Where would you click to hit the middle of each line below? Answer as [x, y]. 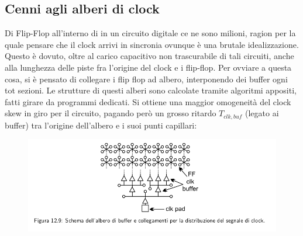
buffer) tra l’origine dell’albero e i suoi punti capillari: [101, 125]
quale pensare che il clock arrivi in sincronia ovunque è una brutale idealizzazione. [152, 44]
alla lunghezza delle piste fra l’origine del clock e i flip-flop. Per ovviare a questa [148, 67]
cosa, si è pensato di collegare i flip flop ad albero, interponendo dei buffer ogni [146, 79]
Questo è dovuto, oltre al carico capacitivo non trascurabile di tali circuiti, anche [149, 56]
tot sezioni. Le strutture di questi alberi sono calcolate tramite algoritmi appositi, [151, 90]
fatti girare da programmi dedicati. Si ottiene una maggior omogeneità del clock [148, 101]
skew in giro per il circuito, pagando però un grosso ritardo [111, 113]
